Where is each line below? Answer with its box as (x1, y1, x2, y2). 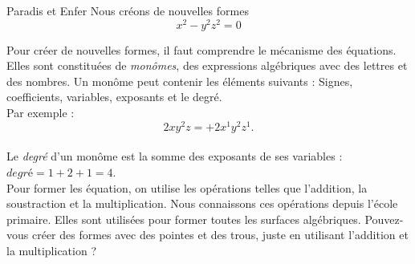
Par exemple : (6, 104, 75, 121)
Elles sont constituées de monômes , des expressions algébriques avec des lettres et (6, 57, 408, 74)
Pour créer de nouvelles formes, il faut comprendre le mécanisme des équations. (6, 41, 397, 58)
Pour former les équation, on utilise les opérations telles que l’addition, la (6, 179, 368, 196)
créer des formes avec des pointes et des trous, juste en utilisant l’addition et (31, 226, 409, 243)
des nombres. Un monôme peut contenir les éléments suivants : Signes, (6, 72, 353, 89)
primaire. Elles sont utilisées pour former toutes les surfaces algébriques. (6, 210, 361, 227)
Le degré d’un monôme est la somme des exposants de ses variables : (6, 148, 343, 164)
